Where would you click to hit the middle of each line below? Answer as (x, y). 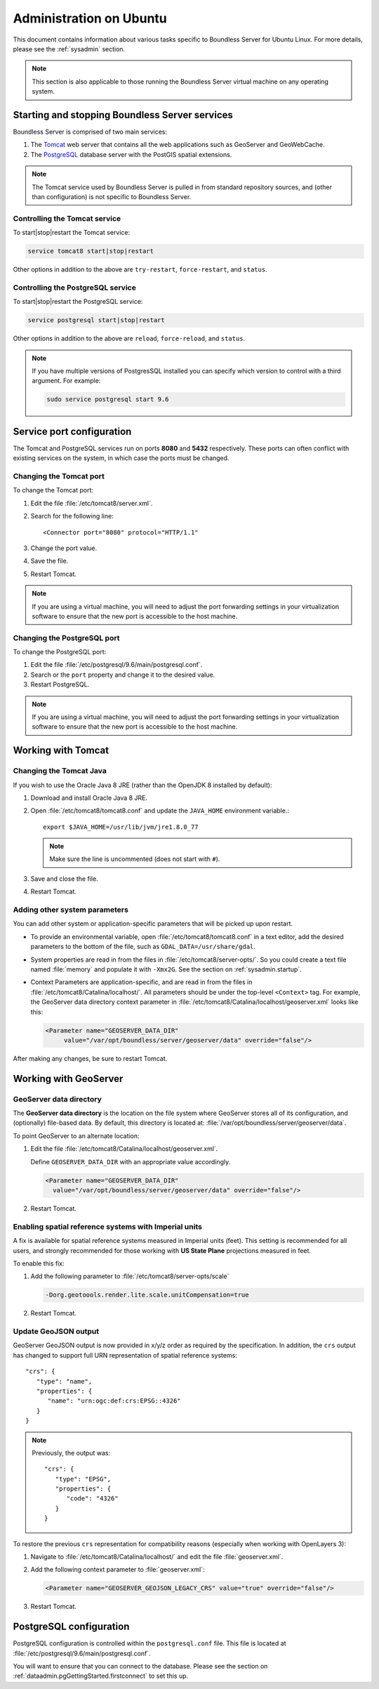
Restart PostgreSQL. (60, 684)
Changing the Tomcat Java (60, 771)
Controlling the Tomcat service (67, 218)
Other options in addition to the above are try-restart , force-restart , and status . (140, 269)
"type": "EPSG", (83, 1479)
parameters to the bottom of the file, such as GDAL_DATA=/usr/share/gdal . (143, 947)
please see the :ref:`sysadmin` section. (69, 49)
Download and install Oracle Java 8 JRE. (89, 798)
